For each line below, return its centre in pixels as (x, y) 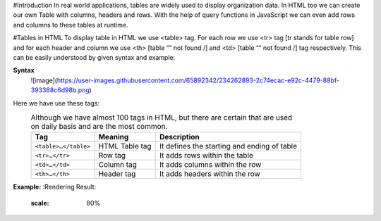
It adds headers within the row (210, 174)
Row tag (112, 156)
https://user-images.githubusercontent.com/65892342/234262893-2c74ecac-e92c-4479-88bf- (198, 80)
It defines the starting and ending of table (228, 146)
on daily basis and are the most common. (99, 127)
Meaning (114, 137)
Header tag (117, 174)
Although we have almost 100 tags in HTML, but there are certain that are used (162, 118)
